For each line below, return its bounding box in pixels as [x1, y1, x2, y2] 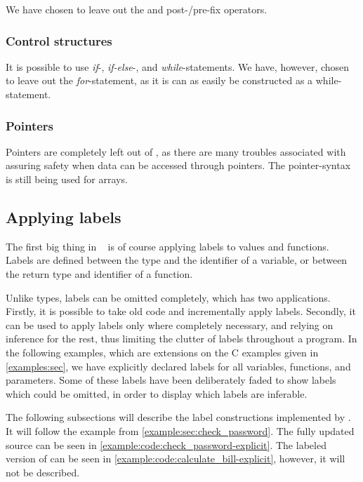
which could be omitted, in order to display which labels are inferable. [6, 386, 308, 401]
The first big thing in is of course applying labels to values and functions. [6, 239, 329, 253]
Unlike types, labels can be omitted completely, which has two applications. [6, 290, 331, 304]
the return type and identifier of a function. [6, 266, 193, 281]
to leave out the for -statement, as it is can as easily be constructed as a [6, 73, 313, 88]
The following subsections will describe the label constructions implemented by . [6, 410, 351, 424]
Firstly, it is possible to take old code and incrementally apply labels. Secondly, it [6, 304, 356, 319]
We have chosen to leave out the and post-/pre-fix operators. [6, 2, 268, 16]
